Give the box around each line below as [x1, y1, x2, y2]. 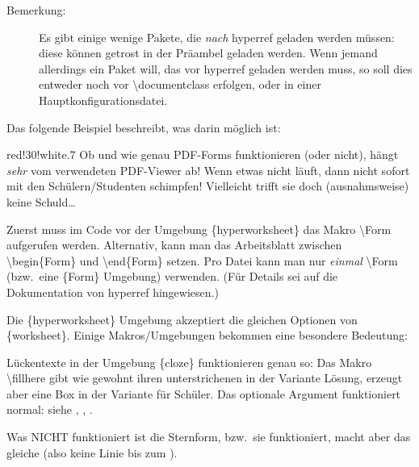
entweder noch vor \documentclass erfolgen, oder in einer [39, 76, 321, 93]
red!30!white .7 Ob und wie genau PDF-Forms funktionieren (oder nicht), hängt [6, 146, 399, 163]
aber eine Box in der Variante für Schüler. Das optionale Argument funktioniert [6, 385, 401, 402]
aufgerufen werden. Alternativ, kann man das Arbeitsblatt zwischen [6, 236, 342, 253]
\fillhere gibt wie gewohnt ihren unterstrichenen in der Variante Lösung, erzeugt [6, 369, 403, 386]
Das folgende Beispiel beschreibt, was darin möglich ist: [6, 119, 281, 136]
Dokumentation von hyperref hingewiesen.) [6, 283, 219, 300]
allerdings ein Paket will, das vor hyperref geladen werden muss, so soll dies [39, 60, 413, 77]
